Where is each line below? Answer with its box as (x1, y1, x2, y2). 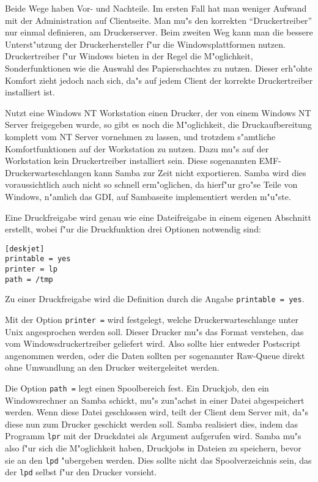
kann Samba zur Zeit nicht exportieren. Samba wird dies (94, 166, 306, 179)
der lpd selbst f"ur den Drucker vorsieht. (5, 465, 157, 478)
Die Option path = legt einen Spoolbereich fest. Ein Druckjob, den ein (5, 382, 269, 394)
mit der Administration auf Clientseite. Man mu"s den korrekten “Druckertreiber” (5, 13, 312, 26)
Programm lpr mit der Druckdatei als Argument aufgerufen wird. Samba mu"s (5, 429, 301, 442)
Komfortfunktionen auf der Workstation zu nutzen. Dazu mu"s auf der (5, 142, 269, 155)
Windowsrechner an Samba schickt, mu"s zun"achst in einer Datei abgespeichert (5, 393, 305, 406)
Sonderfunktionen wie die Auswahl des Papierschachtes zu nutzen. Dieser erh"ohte (5, 61, 312, 74)
